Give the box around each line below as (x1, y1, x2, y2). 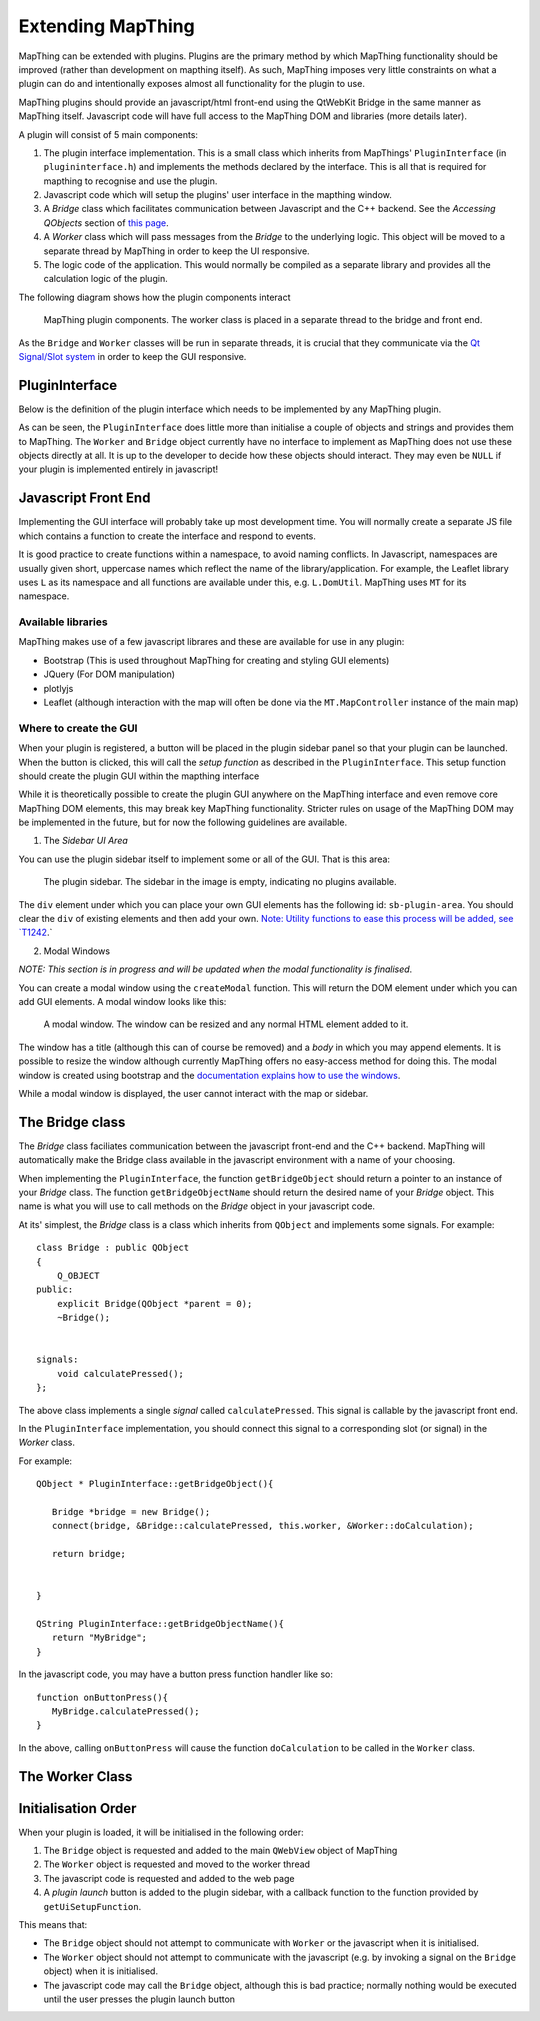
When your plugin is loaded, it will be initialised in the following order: (18, 1826, 304, 1838)
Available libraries (18, 615, 109, 629)
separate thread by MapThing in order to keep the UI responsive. (43, 245, 310, 257)
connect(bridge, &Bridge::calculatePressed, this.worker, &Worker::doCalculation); (51, 1520, 474, 1532)
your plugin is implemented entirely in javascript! (18, 463, 219, 475)
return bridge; (51, 1548, 127, 1560)
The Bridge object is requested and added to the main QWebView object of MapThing (43, 1845, 398, 1857)
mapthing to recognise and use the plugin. (43, 175, 218, 187)
